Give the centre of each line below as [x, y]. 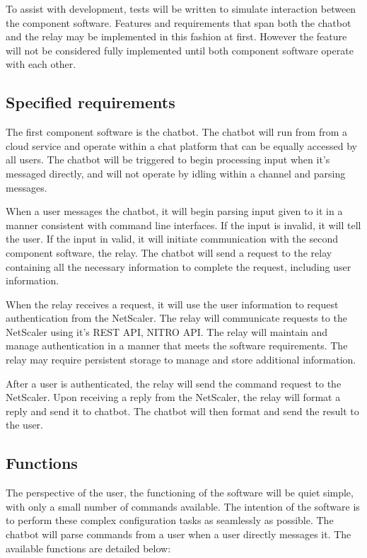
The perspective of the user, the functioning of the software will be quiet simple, [180, 493]
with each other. [41, 64]
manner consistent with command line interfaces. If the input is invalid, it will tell [183, 225]
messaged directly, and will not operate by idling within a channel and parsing [176, 173]
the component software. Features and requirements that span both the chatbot [179, 22]
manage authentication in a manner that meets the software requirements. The [177, 345]
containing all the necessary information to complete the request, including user [179, 266]
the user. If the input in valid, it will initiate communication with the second [172, 239]
